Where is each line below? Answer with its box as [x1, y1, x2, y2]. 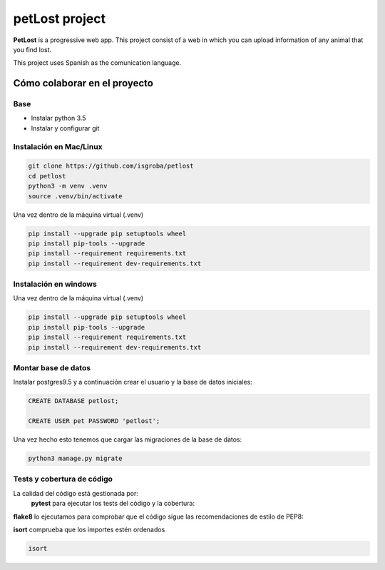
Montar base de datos [13, 362, 91, 372]
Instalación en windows [13, 279, 98, 289]
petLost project [13, 11, 106, 26]
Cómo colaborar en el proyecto [13, 77, 153, 89]
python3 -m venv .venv [28, 182, 108, 190]
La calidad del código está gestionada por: [13, 489, 139, 497]
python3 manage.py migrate [28, 454, 123, 463]
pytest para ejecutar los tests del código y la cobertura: [31, 499, 195, 508]
